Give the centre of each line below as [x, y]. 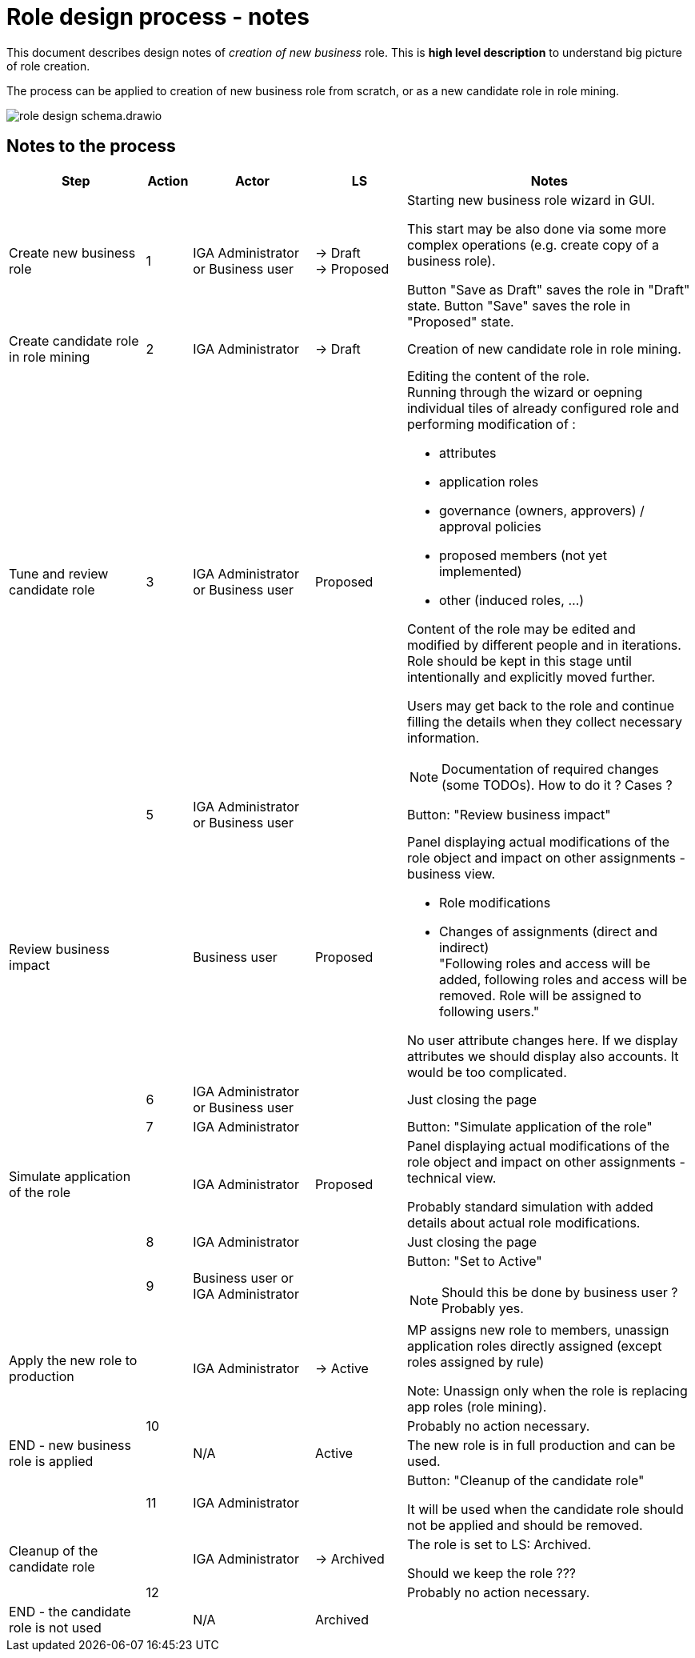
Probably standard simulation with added [530, 1206]
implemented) [480, 571]
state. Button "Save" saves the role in [519, 305]
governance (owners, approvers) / [541, 510]
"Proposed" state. [460, 321]
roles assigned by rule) [475, 1362]
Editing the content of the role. [498, 376]
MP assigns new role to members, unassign [538, 1330]
